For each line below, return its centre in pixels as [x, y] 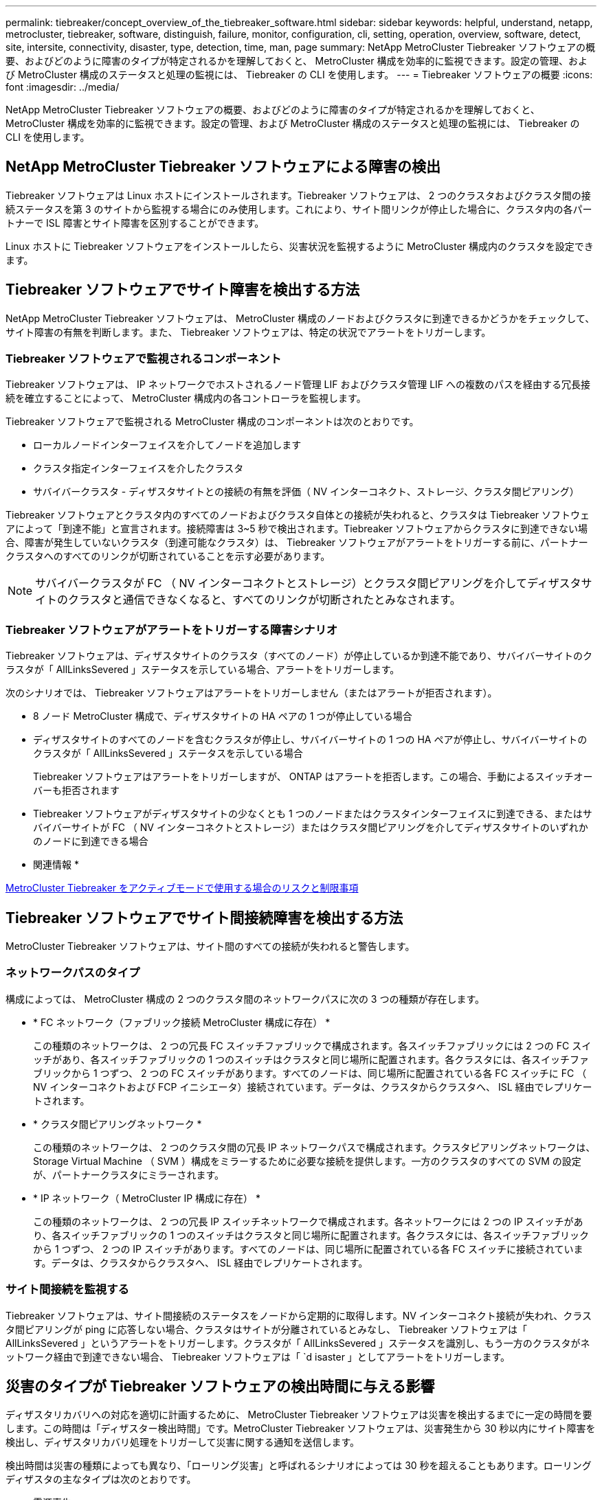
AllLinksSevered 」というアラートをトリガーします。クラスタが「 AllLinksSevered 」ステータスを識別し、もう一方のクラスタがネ [298, 1343]
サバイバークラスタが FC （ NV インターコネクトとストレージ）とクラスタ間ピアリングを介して [281, 583]
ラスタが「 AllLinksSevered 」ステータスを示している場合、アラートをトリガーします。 [203, 670]
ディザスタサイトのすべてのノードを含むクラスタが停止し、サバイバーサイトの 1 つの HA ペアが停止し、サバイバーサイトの [310, 740]
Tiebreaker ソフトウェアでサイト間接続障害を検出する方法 [204, 918]
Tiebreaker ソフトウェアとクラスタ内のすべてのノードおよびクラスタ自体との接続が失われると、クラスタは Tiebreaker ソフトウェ [298, 515]
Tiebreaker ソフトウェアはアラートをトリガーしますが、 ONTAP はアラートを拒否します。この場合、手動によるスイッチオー [313, 777]
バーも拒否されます [76, 791]
